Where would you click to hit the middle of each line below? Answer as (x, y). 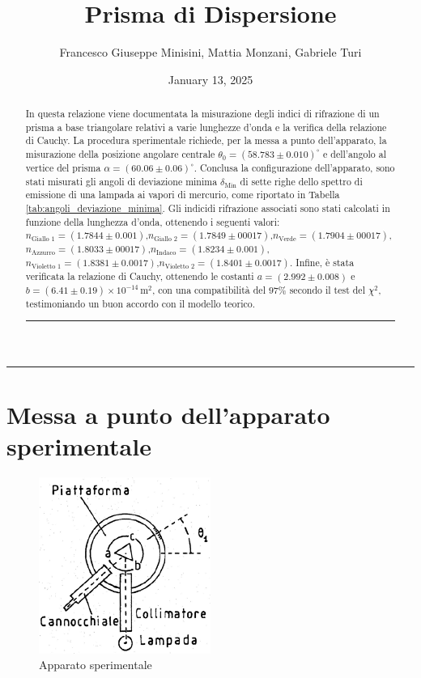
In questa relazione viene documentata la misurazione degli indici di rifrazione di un (202, 114)
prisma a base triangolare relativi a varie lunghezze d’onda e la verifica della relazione (206, 127)
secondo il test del (327, 290)
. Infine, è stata (322, 263)
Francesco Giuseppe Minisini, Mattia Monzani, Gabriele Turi (210, 52)
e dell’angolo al (355, 154)
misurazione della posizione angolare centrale (120, 154)
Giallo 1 (43, 239)
